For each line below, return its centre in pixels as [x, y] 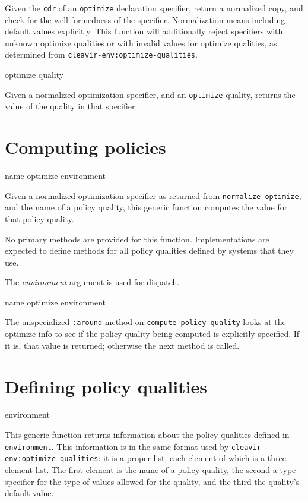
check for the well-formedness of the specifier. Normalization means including [145, 19]
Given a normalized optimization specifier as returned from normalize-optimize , [153, 195]
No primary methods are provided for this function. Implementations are [137, 239]
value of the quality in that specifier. [71, 106]
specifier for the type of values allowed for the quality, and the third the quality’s [152, 481]
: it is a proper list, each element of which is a [182, 458]
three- [278, 458]
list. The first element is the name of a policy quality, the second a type [166, 469]
